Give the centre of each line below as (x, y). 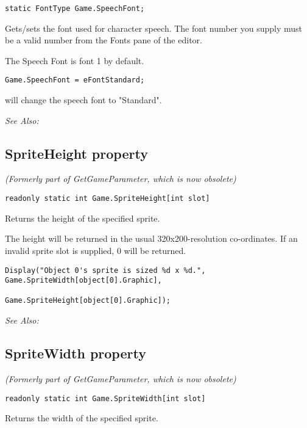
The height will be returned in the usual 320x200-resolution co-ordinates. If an (151, 238)
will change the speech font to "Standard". (83, 100)
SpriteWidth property (76, 353)
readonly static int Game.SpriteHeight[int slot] (108, 199)
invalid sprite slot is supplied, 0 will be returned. (96, 250)
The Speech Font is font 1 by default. (75, 60)
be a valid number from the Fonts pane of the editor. (104, 40)
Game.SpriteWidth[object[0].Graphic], (83, 281)
